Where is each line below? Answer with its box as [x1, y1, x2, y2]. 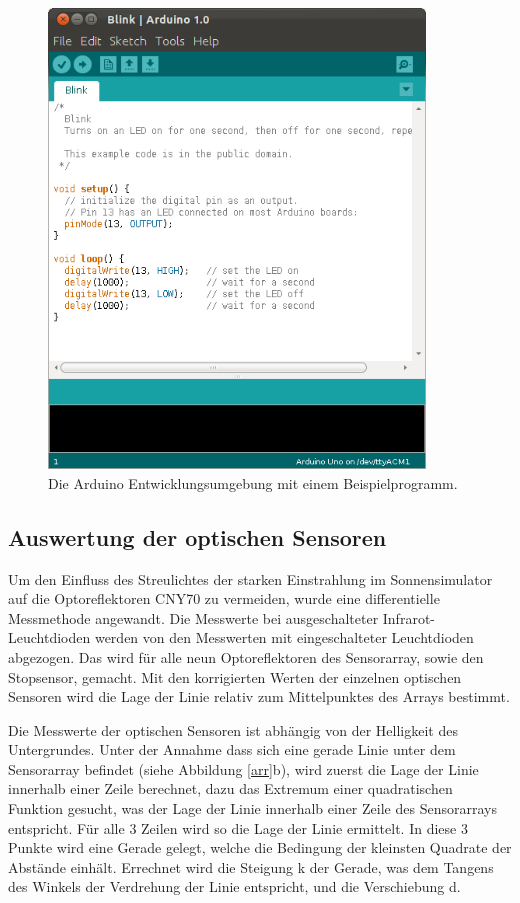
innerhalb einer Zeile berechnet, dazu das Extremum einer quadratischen [8, 778, 453, 799]
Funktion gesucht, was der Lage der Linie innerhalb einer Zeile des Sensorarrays [8, 798, 497, 819]
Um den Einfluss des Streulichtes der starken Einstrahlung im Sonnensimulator [8, 568, 493, 589]
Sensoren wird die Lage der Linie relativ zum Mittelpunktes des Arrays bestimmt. [8, 686, 510, 707]
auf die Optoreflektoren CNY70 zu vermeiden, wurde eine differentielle [8, 588, 440, 609]
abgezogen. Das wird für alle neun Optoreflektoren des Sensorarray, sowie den [8, 646, 484, 667]
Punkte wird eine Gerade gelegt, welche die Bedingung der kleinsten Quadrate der [8, 837, 512, 858]
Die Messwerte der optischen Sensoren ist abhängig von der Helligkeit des [8, 719, 458, 740]
